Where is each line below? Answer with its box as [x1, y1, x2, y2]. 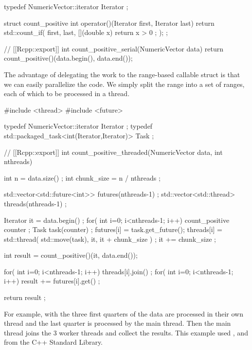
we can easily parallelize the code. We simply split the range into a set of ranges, [4, 79, 245, 89]
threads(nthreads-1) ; [4, 198, 67, 208]
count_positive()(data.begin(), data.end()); [4, 53, 133, 63]
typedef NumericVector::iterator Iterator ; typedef [4, 121, 153, 131]
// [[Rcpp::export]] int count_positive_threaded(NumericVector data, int [4, 147, 223, 157]
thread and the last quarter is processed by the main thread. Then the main [4, 318, 231, 328]
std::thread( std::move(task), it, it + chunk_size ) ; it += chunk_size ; [4, 233, 216, 244]
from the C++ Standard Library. [4, 337, 103, 347]
